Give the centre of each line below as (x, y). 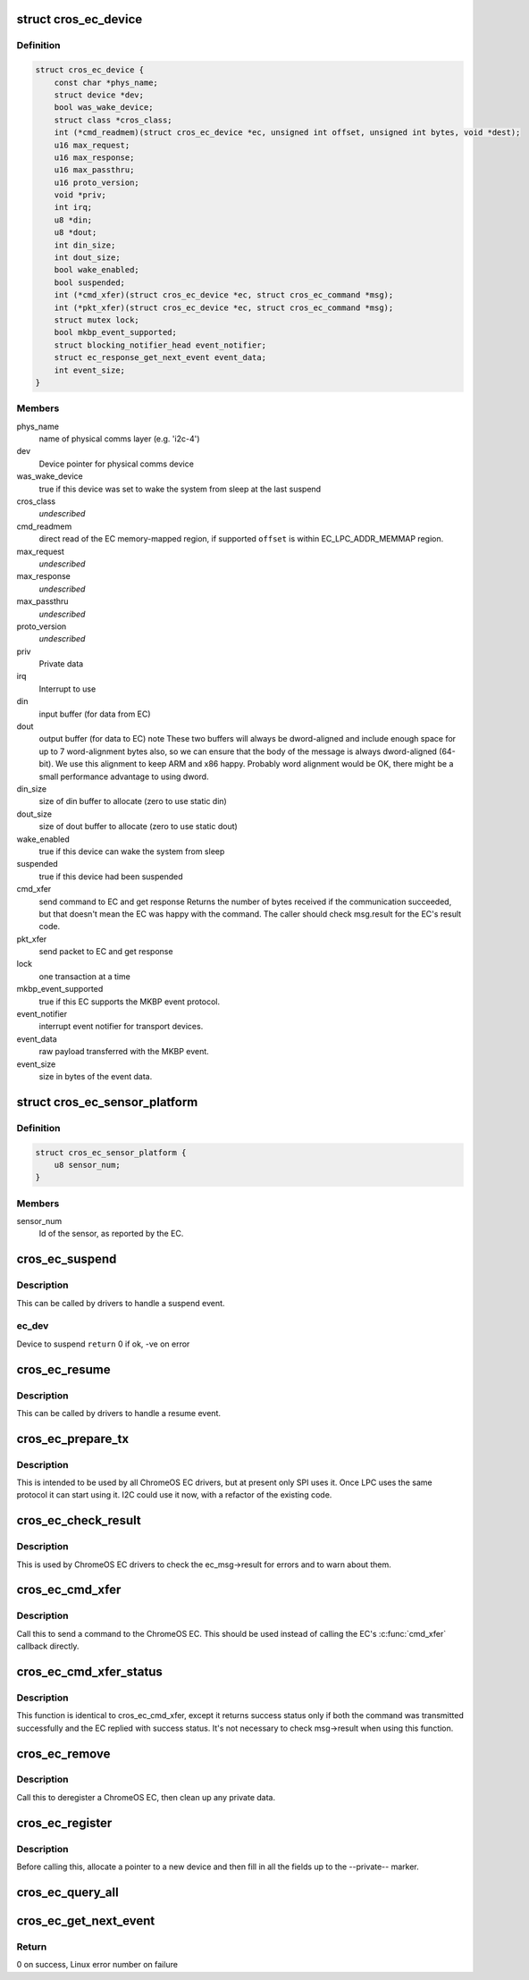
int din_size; (85, 245)
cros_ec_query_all (68, 1892)
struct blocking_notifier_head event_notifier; (160, 345)
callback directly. (48, 1646)
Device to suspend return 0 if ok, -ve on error (103, 1344)
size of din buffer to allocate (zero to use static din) (133, 801)
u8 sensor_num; (87, 1165)
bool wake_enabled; (97, 270)
